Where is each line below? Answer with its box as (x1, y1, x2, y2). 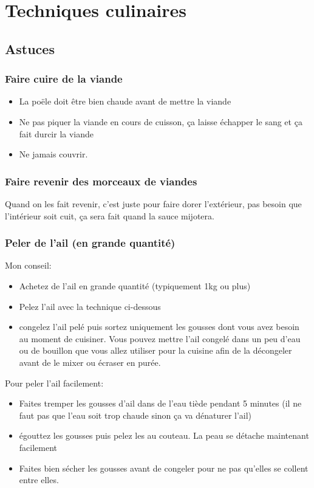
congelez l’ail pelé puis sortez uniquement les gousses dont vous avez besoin (19, 320, 299, 333)
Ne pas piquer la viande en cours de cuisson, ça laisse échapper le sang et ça (19, 115, 302, 128)
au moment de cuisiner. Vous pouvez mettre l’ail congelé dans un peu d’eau (19, 332, 301, 345)
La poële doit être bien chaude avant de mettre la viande (19, 95, 231, 108)
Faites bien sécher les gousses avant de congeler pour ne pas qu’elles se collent (19, 461, 309, 474)
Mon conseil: (5, 259, 52, 272)
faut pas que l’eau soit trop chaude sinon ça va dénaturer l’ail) (19, 408, 252, 421)
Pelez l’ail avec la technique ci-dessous (19, 300, 161, 312)
